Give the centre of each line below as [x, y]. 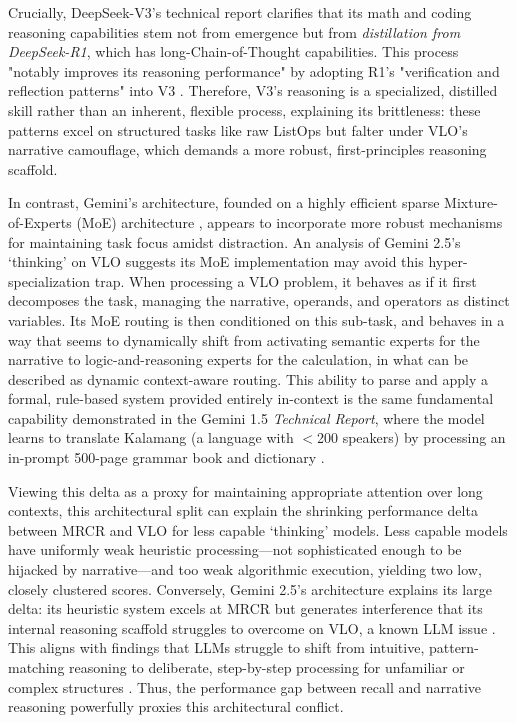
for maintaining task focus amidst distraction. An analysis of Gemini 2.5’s [234, 241]
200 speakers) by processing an [411, 437]
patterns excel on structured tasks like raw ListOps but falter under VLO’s [238, 129]
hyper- [448, 261]
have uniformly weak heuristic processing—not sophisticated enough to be [235, 549]
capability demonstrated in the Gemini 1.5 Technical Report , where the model [246, 417]
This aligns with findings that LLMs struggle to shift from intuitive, [216, 647]
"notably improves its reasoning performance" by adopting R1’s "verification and [254, 70]
